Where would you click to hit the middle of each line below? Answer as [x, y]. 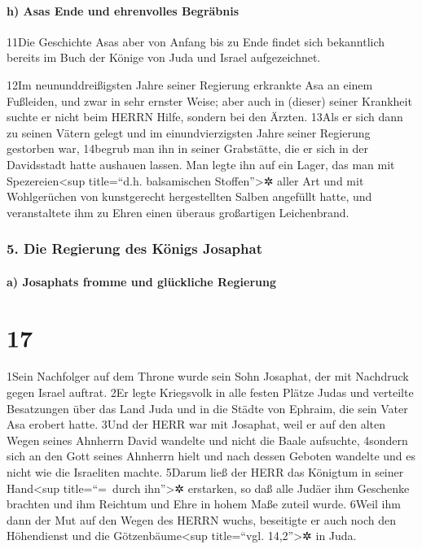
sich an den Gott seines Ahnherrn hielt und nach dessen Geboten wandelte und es [211, 456]
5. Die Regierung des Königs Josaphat [134, 248]
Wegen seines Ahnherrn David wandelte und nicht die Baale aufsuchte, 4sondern [207, 440]
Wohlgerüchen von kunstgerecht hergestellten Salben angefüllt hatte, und [189, 196]
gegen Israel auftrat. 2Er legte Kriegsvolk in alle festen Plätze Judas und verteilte [210, 392]
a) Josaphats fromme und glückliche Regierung [141, 281]
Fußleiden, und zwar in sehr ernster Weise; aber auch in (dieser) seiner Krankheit [209, 100]
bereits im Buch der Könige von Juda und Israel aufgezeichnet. [164, 57]
